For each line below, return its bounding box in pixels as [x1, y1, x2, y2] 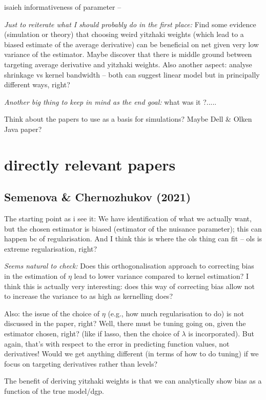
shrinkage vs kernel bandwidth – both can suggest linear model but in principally [4, 69, 260, 80]
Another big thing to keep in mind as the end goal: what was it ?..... [4, 96, 217, 107]
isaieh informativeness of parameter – [4, 2, 121, 12]
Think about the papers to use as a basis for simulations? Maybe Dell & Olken [4, 113, 252, 124]
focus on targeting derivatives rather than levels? [4, 358, 158, 369]
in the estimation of [4, 271, 66, 281]
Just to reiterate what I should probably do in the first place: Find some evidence [4, 18, 256, 29]
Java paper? [4, 123, 42, 134]
